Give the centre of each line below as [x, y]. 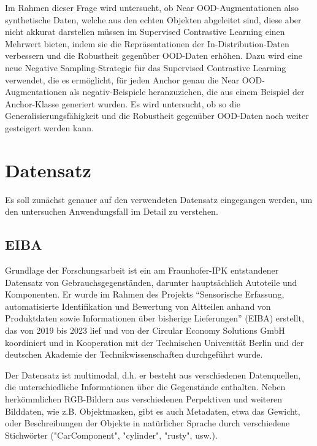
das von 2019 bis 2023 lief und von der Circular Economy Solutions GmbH [145, 330]
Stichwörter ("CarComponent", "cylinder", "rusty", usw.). [111, 435]
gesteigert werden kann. [49, 127]
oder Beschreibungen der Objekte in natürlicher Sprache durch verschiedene [147, 423]
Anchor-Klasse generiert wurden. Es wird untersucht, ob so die [123, 103]
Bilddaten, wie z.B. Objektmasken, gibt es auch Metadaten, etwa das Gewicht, [153, 411]
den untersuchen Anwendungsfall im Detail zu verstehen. [112, 211]
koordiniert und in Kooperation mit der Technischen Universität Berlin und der [155, 342]
